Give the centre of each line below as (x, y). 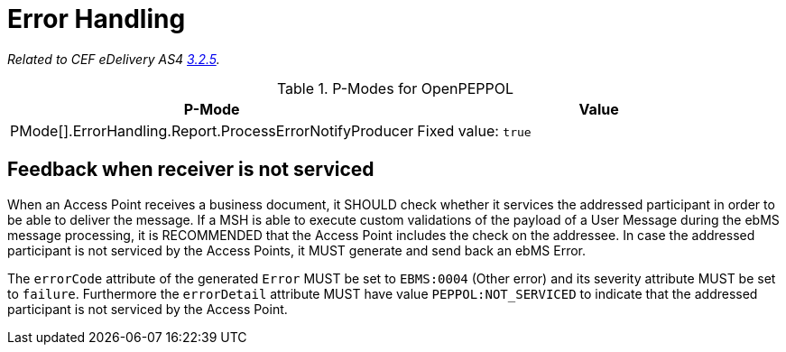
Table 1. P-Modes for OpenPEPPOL (395, 88)
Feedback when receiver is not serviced (191, 170)
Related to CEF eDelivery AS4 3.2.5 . (114, 59)
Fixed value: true (474, 130)
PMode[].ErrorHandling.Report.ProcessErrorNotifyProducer (212, 130)
